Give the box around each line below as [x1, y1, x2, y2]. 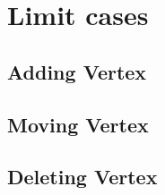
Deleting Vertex [7, 163, 158, 191]
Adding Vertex [7, 57, 147, 85]
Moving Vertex [7, 110, 149, 138]
